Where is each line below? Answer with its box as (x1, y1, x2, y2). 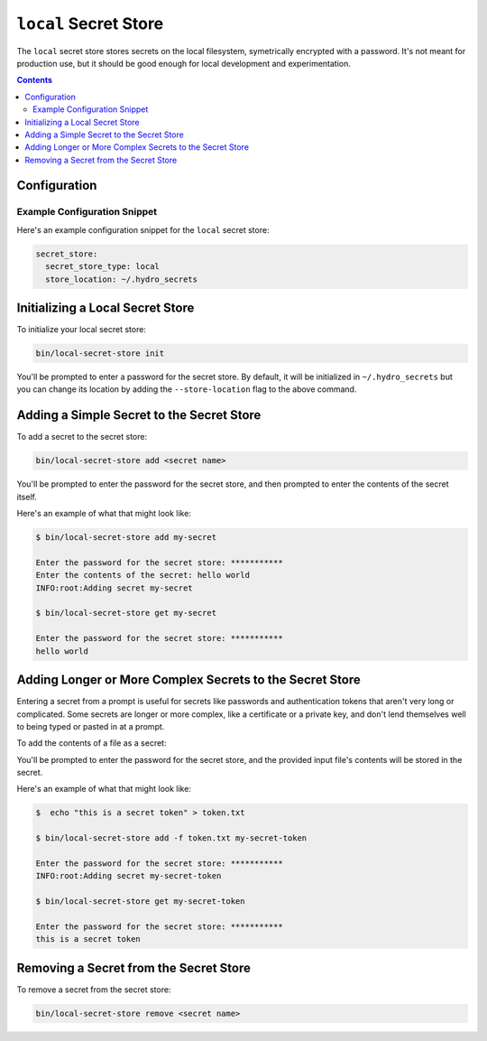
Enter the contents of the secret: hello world (35, 570, 250, 581)
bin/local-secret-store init (35, 349, 165, 358)
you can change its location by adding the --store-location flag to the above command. (16, 384, 357, 395)
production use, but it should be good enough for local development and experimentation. (16, 58, 352, 69)
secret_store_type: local (45, 262, 160, 272)
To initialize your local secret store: (16, 324, 146, 335)
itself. (16, 491, 38, 502)
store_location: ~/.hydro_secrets (45, 274, 198, 284)
